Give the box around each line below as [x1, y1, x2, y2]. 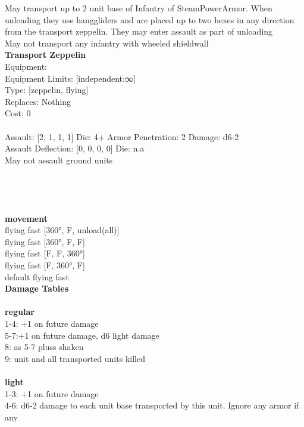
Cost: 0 [5, 107, 31, 119]
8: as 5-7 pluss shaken [5, 341, 84, 353]
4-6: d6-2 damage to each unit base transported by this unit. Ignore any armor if [5, 399, 299, 411]
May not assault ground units [5, 153, 113, 166]
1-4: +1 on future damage [5, 317, 99, 330]
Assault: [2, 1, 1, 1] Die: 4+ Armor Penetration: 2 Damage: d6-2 [5, 130, 239, 143]
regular [5, 305, 35, 318]
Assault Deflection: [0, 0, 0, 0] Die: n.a [5, 142, 145, 154]
